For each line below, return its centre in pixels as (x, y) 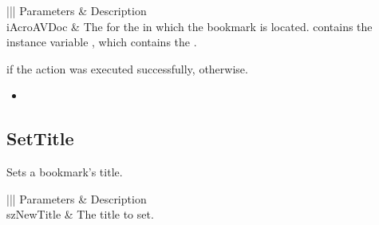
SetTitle (40, 138)
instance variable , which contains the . (102, 42)
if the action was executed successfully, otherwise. (127, 68)
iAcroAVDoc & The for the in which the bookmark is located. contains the (189, 26)
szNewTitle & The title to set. (80, 214)
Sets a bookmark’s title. (65, 172)
